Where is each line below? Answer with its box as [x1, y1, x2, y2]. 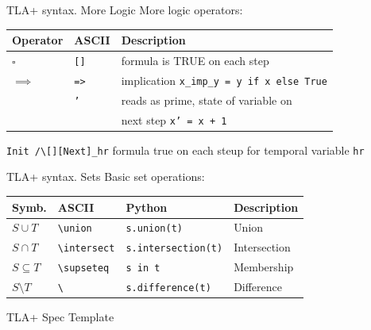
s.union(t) [126, 223, 184, 235]
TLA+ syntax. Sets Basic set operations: [6, 168, 205, 185]
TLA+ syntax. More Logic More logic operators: [6, 2, 243, 17]
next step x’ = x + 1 [121, 111, 227, 128]
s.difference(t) [126, 282, 211, 294]
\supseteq [57, 263, 110, 274]
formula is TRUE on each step [121, 52, 269, 68]
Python [126, 198, 168, 215]
